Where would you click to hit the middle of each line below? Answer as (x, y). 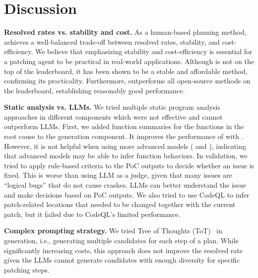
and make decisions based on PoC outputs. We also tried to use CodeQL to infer (127, 194)
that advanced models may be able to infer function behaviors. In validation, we (126, 156)
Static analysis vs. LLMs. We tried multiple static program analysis (112, 107)
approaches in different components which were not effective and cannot (113, 116)
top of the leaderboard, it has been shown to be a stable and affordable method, (126, 71)
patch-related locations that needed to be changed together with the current (120, 204)
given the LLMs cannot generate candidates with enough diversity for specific (122, 260)
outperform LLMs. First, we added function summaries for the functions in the (124, 126)
